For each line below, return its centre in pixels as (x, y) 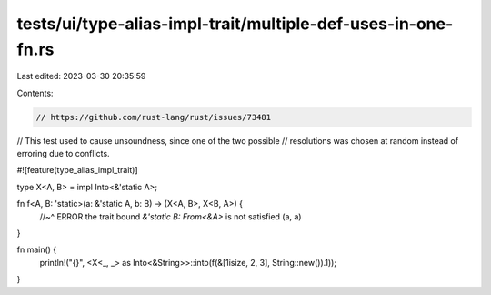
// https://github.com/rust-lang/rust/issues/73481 (154, 117)
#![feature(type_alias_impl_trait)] (77, 170)
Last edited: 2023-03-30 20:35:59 (81, 76)
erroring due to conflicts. (63, 154)
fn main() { (37, 249)
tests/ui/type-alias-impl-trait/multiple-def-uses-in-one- (235, 24)
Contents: (35, 93)
